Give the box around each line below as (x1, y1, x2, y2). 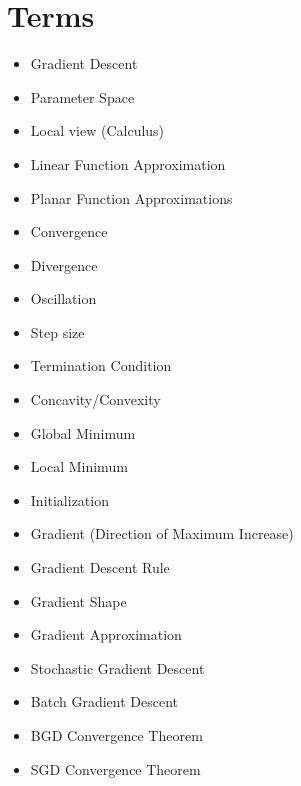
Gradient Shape (30, 590, 127, 611)
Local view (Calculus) (30, 120, 165, 141)
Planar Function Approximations (30, 187, 233, 208)
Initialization (30, 489, 109, 510)
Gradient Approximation (30, 624, 182, 645)
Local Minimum (30, 456, 128, 477)
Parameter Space (30, 86, 135, 107)
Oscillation (30, 288, 97, 309)
